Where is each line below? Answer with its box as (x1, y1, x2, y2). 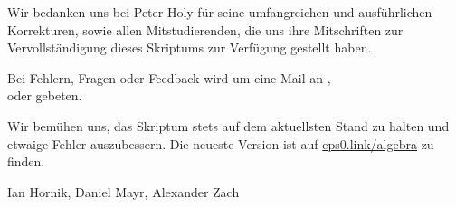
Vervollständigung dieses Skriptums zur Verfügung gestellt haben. (7, 38, 372, 57)
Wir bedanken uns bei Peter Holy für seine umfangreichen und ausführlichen (7, 3, 432, 21)
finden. (7, 152, 45, 171)
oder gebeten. (7, 86, 82, 105)
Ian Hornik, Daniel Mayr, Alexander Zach (7, 182, 240, 201)
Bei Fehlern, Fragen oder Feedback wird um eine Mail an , (7, 68, 331, 87)
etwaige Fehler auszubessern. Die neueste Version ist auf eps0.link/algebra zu (7, 134, 434, 153)
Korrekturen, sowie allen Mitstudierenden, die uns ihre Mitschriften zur (7, 20, 404, 39)
